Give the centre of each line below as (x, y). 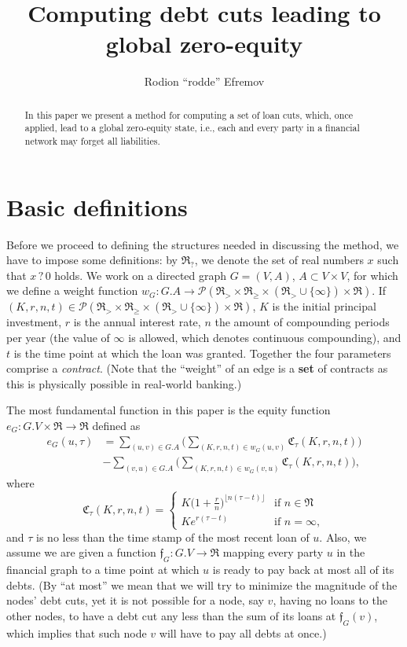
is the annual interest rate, (137, 322)
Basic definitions (97, 206)
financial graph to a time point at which (103, 570)
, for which (372, 275)
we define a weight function (72, 290)
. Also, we (343, 537)
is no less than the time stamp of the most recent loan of (173, 537)
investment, (34, 322)
